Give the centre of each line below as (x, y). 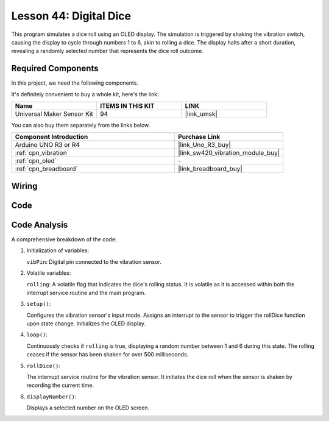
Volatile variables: (49, 273)
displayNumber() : (51, 397)
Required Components (55, 69)
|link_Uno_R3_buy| (204, 145)
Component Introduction (51, 137)
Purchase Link (199, 137)
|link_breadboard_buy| (210, 169)
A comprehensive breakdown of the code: (64, 239)
